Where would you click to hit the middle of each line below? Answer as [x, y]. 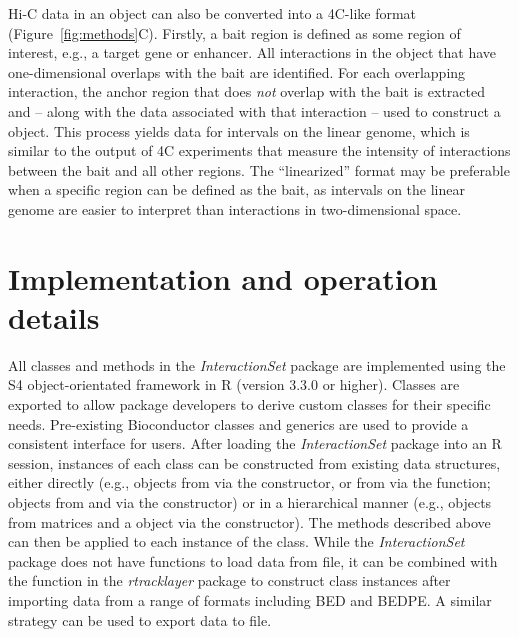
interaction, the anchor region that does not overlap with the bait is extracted [246, 91]
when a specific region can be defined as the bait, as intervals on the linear [236, 189]
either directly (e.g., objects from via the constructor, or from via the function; [249, 482]
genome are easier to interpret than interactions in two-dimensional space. [235, 208]
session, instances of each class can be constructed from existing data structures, [254, 462]
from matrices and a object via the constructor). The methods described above [249, 521]
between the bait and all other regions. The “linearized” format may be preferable [259, 169]
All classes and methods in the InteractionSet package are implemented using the [257, 364]
